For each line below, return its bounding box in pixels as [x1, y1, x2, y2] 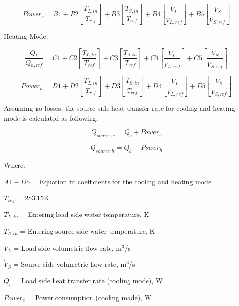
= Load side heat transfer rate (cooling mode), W [14, 275, 163, 285]
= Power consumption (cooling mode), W [27, 292, 152, 302]
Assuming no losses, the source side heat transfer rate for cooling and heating [4, 103, 235, 113]
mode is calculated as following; [4, 112, 98, 123]
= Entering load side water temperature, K [20, 209, 149, 219]
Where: [4, 160, 25, 170]
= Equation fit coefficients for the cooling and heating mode [32, 176, 212, 186]
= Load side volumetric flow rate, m [14, 242, 122, 252]
